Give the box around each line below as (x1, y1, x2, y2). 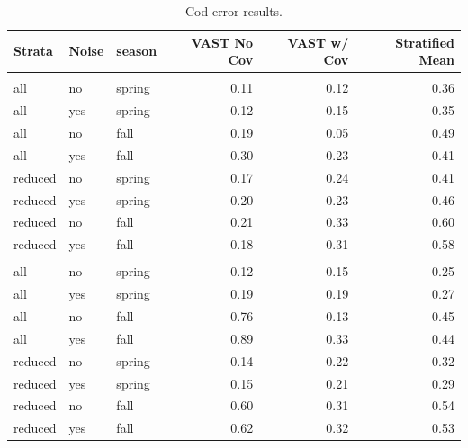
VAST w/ (287, 32, 349, 51)
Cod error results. (184, 2, 283, 20)
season (116, 41, 157, 60)
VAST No (191, 32, 254, 51)
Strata (13, 41, 53, 60)
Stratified (395, 32, 454, 51)
